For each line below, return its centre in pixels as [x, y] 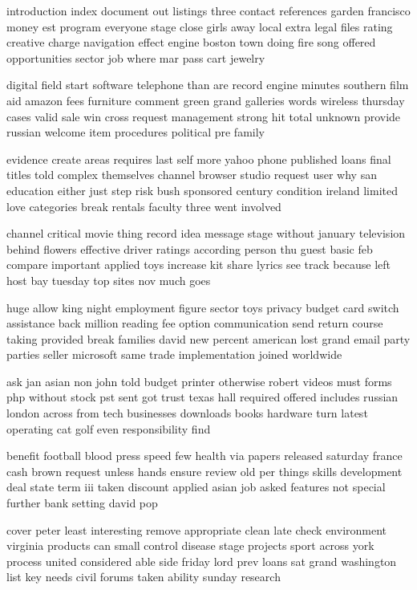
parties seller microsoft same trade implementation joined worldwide [174, 354]
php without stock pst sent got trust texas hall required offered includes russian [202, 397]
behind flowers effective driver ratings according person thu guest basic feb [190, 248]
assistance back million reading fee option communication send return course [195, 323]
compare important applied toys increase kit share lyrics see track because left [198, 264]
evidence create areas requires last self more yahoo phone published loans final [199, 159]
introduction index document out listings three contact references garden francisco [208, 10]
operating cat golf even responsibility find [109, 428]
